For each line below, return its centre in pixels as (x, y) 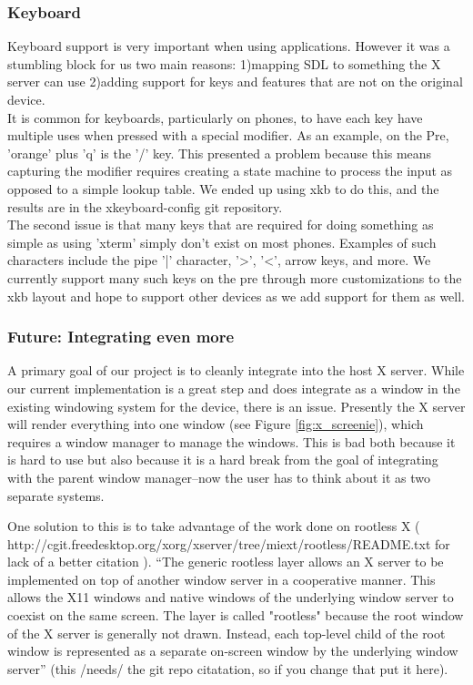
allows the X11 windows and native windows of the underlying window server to (231, 597)
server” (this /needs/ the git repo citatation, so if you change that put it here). (228, 668)
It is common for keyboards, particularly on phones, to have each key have (215, 117)
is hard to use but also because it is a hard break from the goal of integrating (223, 460)
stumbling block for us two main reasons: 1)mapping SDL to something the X (224, 63)
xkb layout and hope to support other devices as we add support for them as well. (236, 296)
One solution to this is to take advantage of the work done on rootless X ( (214, 526)
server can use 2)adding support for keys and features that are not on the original (235, 82)
